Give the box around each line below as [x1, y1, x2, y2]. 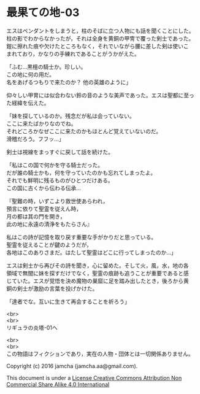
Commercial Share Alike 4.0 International [6, 380, 110, 388]
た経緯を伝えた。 [6, 99, 50, 106]
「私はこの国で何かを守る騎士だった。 [6, 161, 103, 169]
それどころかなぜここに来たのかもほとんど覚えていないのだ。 [6, 127, 162, 135]
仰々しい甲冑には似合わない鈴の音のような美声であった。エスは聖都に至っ [6, 91, 194, 99]
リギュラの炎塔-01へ [6, 323, 58, 331]
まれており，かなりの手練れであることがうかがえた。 [6, 50, 140, 57]
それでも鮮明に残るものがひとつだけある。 [6, 176, 113, 184]
